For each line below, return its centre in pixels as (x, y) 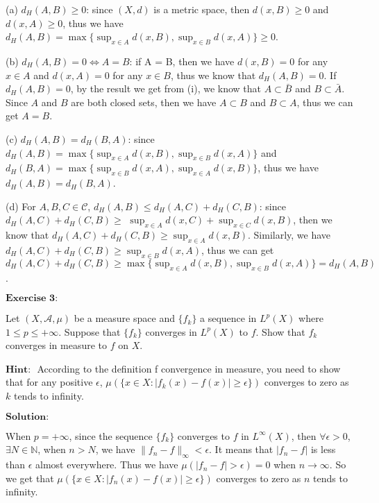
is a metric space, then (202, 9)
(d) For (21, 206)
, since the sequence (111, 435)
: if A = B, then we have (182, 61)
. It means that (241, 449)
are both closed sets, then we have (144, 102)
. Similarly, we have (289, 235)
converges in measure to (57, 345)
